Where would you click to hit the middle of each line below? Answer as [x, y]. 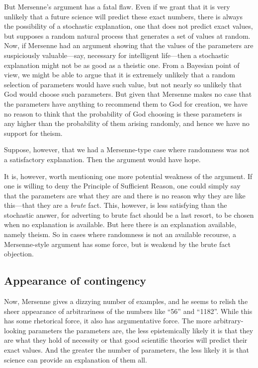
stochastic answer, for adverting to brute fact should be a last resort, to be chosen [129, 215]
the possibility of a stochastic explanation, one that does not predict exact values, [129, 26]
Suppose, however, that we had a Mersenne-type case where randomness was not [127, 150]
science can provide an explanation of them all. [76, 359]
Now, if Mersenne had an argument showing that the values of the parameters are [129, 45]
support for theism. [33, 133]
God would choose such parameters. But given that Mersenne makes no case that [128, 94]
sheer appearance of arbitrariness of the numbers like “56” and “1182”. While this [128, 311]
